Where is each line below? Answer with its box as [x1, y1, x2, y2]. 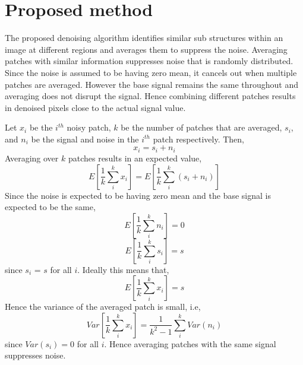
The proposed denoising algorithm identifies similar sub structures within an [5, 31, 283, 44]
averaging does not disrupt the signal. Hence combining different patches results [5, 90, 296, 102]
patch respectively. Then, [153, 132, 244, 145]
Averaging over [5, 151, 59, 164]
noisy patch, [67, 121, 111, 134]
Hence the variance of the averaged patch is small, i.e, [5, 300, 201, 313]
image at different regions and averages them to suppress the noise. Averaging [5, 43, 288, 55]
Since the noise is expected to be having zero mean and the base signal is [5, 189, 271, 201]
